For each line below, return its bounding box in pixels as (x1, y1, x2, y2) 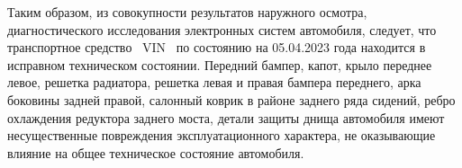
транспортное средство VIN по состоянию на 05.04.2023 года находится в (7, 38, 426, 57)
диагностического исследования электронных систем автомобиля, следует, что (7, 20, 437, 39)
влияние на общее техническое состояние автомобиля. (7, 143, 304, 162)
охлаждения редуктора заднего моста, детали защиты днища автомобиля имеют (7, 108, 445, 127)
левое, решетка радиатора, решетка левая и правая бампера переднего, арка (7, 73, 421, 92)
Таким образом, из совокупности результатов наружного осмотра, (7, 3, 367, 21)
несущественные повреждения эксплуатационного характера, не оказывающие (7, 126, 436, 145)
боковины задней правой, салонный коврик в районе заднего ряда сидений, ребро (7, 90, 456, 109)
